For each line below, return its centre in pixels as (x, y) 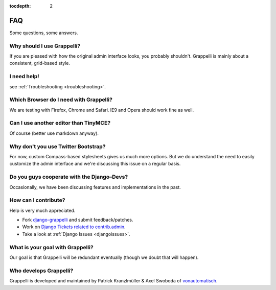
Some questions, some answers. (44, 33)
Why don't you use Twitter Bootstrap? (57, 147)
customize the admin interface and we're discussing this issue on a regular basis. (95, 164)
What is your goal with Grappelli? (52, 247)
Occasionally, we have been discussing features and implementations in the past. (95, 187)
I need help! (24, 77)
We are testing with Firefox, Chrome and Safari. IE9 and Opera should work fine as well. (102, 110)
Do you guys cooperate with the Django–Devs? (69, 177)
